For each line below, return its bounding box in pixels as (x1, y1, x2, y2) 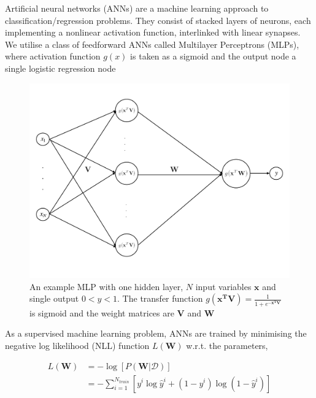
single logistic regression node (5, 61, 116, 74)
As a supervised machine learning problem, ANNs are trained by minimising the (5, 327, 307, 340)
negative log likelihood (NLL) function (5, 339, 150, 351)
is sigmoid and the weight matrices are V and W (29, 306, 215, 319)
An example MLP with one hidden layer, (29, 280, 183, 293)
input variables (195, 280, 252, 293)
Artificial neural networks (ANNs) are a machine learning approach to (5, 2, 269, 14)
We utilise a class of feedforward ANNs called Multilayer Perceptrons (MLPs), (5, 37, 299, 50)
